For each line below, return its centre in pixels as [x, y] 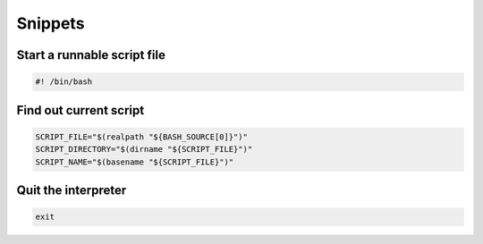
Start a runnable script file [91, 55]
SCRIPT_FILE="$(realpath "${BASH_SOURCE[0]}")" [141, 137]
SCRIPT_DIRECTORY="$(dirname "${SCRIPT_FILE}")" [144, 149]
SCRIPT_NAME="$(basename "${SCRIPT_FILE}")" [135, 162]
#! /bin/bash [64, 82]
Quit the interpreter [72, 190]
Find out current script [80, 110]
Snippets [51, 23]
